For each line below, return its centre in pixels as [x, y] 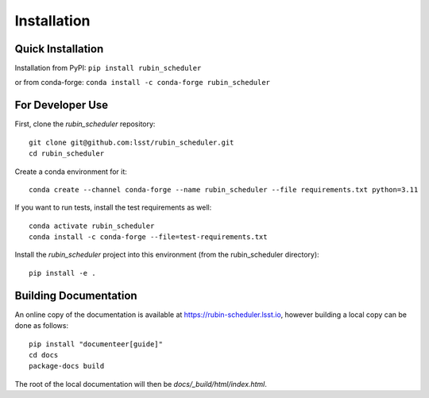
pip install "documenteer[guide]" [96, 344]
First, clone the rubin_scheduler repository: [85, 124]
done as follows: [42, 326]
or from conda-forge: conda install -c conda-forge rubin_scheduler [142, 83]
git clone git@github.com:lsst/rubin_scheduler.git [131, 142]
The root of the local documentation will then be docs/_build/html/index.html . [141, 384]
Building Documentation [76, 295]
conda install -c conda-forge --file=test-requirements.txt [148, 237]
